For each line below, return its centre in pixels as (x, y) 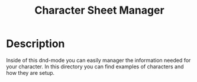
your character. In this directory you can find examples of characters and (95, 67)
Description (35, 44)
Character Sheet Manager (99, 10)
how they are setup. (30, 72)
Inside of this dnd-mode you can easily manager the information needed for (98, 60)
